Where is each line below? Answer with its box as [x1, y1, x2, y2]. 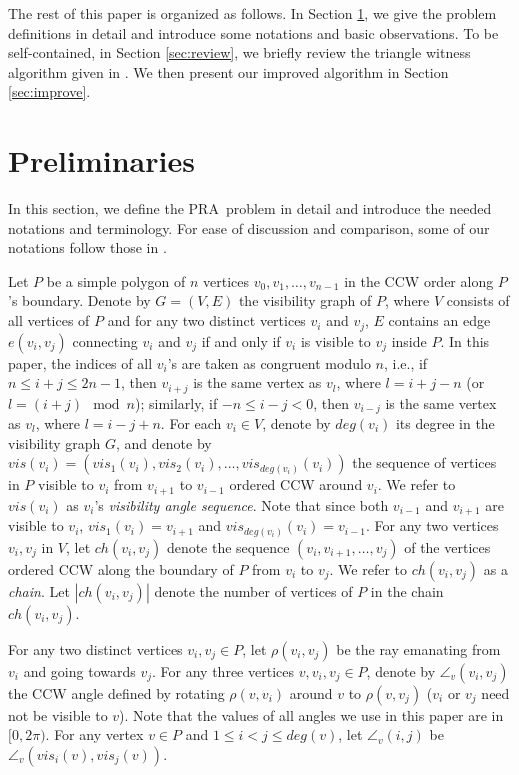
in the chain [370, 580, 444, 601]
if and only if [201, 330, 281, 351]
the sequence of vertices [352, 452, 497, 473]
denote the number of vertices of [154, 580, 353, 601]
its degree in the [395, 413, 495, 434]
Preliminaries [8, 140, 195, 181]
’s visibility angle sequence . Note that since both [94, 494, 389, 515]
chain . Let [8, 580, 70, 601]
